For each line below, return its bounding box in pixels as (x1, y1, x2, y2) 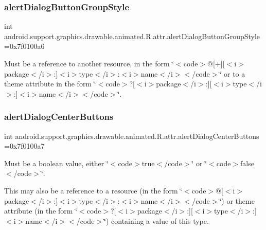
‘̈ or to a (219, 68, 245, 79)
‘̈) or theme (219, 195, 255, 206)
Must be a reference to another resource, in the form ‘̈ (4, 58, 174, 68)
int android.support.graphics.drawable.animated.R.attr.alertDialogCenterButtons (4, 130, 259, 141)
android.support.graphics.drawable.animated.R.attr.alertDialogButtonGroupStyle (4, 30, 260, 41)
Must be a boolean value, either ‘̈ (4, 157, 109, 168)
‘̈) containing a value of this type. (104, 215, 209, 226)
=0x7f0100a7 (4, 140, 45, 151)
